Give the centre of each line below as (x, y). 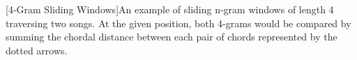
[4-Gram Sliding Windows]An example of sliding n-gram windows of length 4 (170, 9)
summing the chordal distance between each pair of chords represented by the (172, 37)
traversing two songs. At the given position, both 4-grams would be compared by (178, 23)
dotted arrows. (37, 50)
